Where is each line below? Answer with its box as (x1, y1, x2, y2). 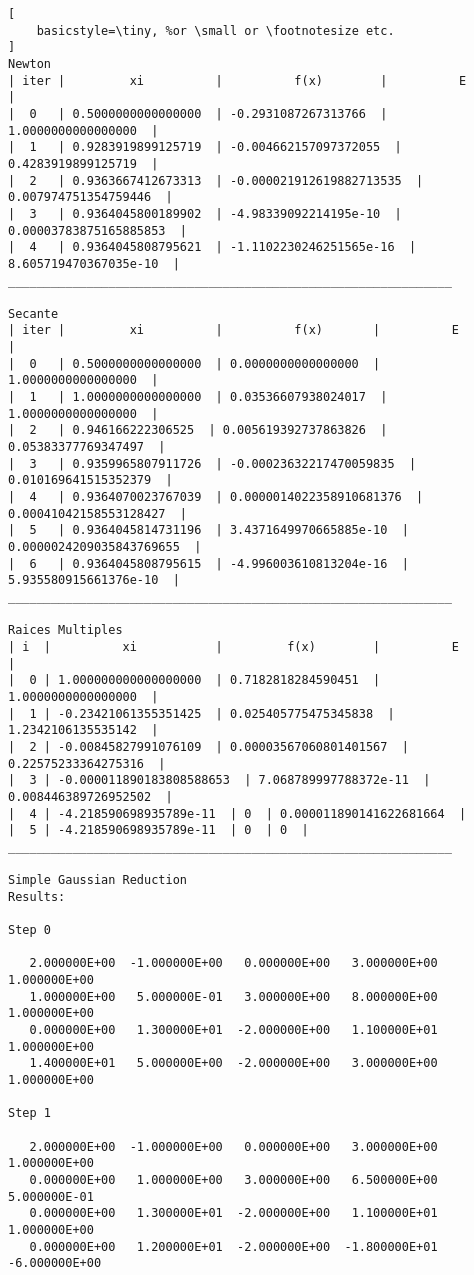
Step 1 (8, 1106, 51, 1121)
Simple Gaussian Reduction (8, 873, 187, 888)
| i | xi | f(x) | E (8, 639, 460, 654)
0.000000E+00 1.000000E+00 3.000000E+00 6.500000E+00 (29, 1172, 438, 1187)
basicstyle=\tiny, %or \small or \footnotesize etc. (36, 23, 395, 38)
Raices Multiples (8, 623, 123, 638)
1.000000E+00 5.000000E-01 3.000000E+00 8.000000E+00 (29, 989, 438, 1004)
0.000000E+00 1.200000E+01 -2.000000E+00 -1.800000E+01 (29, 1239, 438, 1254)
